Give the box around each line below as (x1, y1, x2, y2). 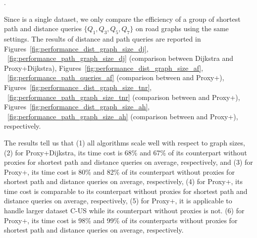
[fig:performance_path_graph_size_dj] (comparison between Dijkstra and (7, 53, 234, 63)
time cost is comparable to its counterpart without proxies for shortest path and (4, 186, 248, 196)
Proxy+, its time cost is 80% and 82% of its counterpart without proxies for (4, 166, 235, 177)
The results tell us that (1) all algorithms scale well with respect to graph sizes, (4, 137, 245, 147)
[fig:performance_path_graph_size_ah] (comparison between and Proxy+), (7, 111, 238, 121)
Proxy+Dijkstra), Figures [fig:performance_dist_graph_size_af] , (4, 62, 204, 73)
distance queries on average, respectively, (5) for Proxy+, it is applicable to (4, 195, 232, 206)
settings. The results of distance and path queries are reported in (4, 33, 201, 44)
